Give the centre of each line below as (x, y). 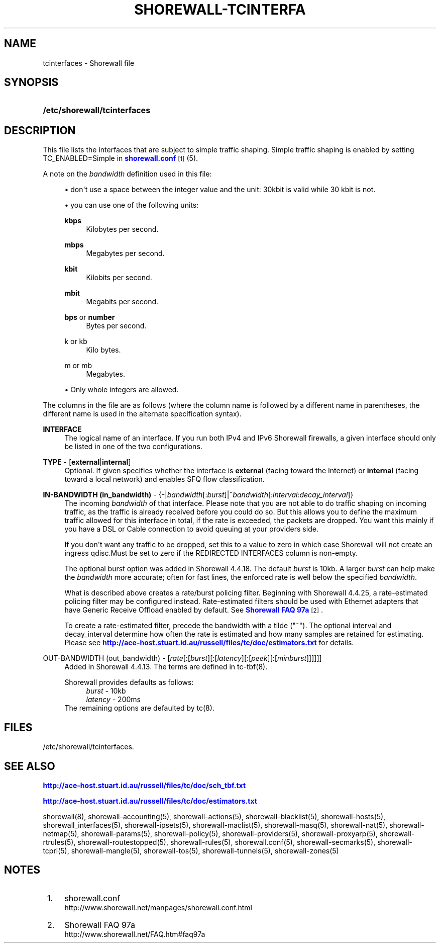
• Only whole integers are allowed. (122, 390)
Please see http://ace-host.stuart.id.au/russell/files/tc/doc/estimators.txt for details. (209, 643)
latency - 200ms (113, 700)
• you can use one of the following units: (132, 205)
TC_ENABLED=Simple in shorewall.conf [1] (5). (121, 158)
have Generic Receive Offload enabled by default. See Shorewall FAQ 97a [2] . (194, 610)
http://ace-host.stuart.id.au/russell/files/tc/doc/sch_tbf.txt (144, 785)
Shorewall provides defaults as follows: (129, 682)
